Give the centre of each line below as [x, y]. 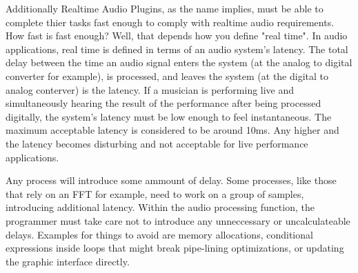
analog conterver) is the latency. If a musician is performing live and [150, 89]
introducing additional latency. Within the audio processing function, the [160, 207]
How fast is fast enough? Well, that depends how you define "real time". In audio [177, 36]
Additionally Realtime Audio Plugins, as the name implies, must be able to [165, 8]
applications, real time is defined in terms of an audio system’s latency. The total [177, 49]
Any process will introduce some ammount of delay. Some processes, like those [171, 180]
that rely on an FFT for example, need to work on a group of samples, [155, 193]
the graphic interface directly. [68, 261]
